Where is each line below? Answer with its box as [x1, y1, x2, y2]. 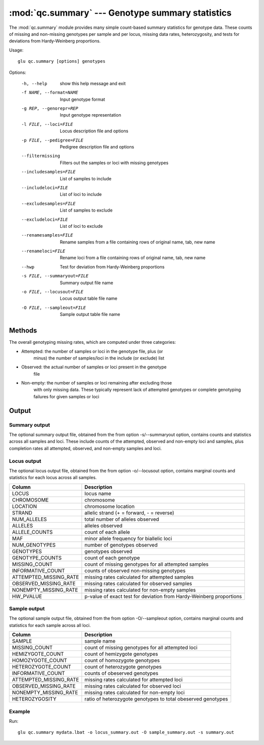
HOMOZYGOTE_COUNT [12, 657, 67, 664]
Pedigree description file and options [60, 144, 134, 150]
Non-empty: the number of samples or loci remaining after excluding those [21, 380, 172, 386]
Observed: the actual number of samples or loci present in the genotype [21, 364, 167, 370]
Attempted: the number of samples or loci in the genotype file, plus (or [21, 348, 163, 354]
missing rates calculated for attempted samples [84, 574, 194, 580]
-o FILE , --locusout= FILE [21, 289, 84, 295]
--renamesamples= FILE [21, 233, 73, 238]
